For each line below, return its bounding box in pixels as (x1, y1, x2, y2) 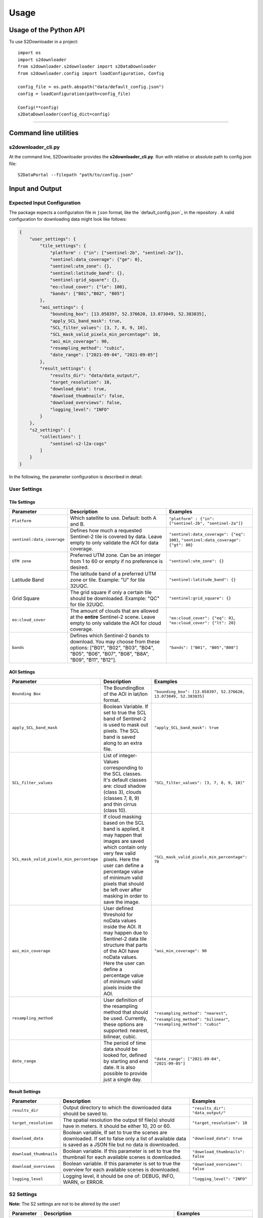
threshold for (103, 911, 133, 918)
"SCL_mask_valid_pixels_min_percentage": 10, (50, 332, 161, 337)
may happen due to (103, 929, 148, 936)
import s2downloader (18, 57, 67, 62)
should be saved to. (62, 1110, 108, 1117)
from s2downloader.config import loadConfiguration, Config (18, 71, 164, 76)
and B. (70, 520, 85, 527)
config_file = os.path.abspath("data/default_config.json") (18, 84, 164, 90)
